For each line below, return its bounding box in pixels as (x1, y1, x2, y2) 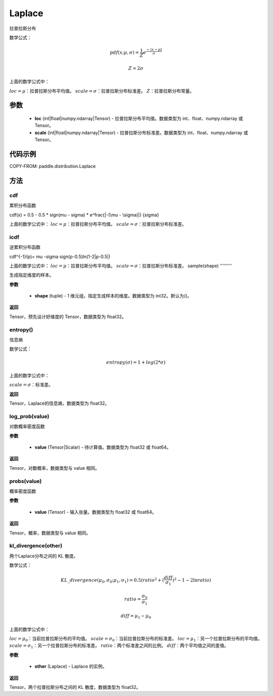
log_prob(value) (9, 413, 50, 420)
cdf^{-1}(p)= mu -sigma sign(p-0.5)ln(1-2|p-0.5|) (9, 253, 111, 259)
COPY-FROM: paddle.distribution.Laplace (9, 163, 96, 169)
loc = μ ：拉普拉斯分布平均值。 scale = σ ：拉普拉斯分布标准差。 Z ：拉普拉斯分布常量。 (9, 88, 195, 94)
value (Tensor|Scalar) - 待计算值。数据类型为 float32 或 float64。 (34, 444, 171, 450)
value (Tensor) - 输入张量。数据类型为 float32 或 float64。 (34, 509, 157, 515)
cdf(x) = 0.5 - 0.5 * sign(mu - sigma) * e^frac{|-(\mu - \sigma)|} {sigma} (9, 211, 159, 217)
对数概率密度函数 (9, 423, 45, 429)
